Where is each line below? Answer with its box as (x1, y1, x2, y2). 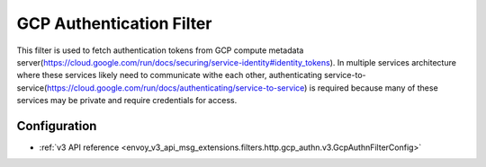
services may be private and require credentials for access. (16, 95, 238, 106)
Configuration (16, 118, 97, 134)
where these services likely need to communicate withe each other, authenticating (16, 70, 323, 81)
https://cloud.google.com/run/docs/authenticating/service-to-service (46, 82, 305, 93)
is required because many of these (309, 82, 438, 93)
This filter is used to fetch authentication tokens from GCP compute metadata (16, 45, 304, 56)
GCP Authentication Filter (16, 13, 212, 33)
